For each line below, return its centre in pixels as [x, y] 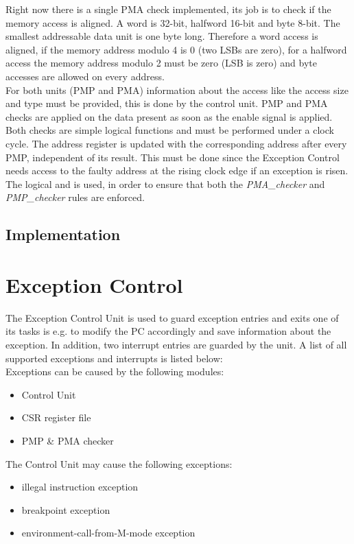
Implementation [63, 234]
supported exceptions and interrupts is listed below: [114, 358]
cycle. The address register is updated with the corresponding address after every [176, 143]
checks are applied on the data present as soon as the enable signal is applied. [169, 116]
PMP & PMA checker [68, 440]
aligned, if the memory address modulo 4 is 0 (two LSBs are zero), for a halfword [176, 49]
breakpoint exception [66, 509]
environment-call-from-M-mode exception [108, 533]
